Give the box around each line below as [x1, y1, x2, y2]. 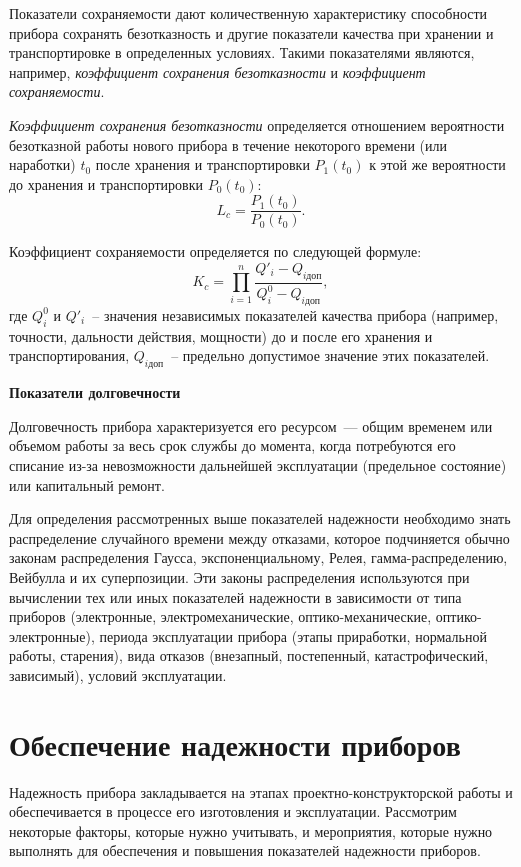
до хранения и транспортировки [9, 173, 203, 194]
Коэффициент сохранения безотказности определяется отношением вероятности [9, 114, 505, 135]
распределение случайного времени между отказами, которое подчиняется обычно [9, 527, 510, 548]
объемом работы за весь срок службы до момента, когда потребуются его [9, 435, 456, 456]
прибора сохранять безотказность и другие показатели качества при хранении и [9, 22, 494, 43]
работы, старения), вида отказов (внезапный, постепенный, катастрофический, [9, 645, 489, 666]
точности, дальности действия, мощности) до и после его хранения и [9, 325, 433, 346]
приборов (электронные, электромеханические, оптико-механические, [9, 606, 432, 627]
